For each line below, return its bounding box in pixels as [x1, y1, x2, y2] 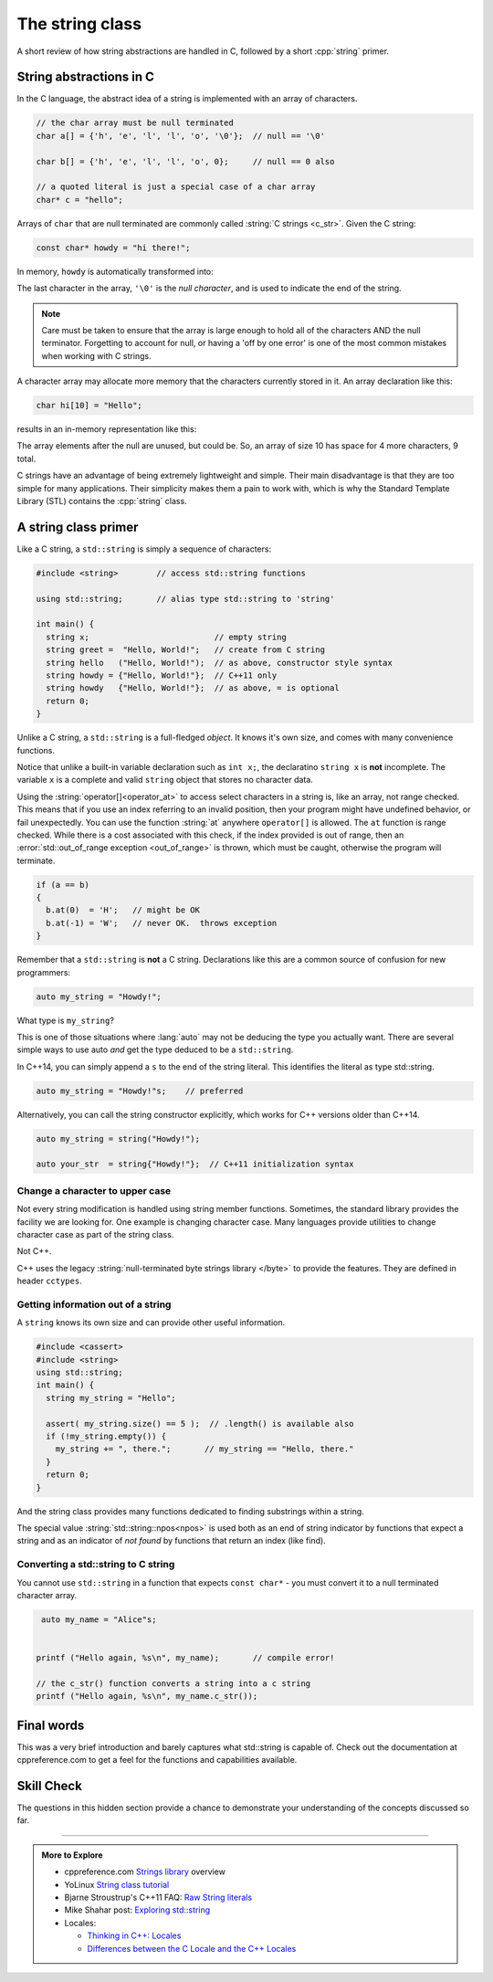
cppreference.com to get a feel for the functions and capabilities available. [16, 1755, 298, 1766]
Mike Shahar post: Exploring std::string [64, 1904, 210, 1915]
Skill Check [16, 1777, 82, 1794]
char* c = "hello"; [36, 195, 123, 205]
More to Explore [41, 1850, 104, 1861]
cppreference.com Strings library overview [64, 1866, 226, 1877]
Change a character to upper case [16, 1184, 172, 1197]
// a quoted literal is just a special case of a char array [36, 182, 316, 192]
